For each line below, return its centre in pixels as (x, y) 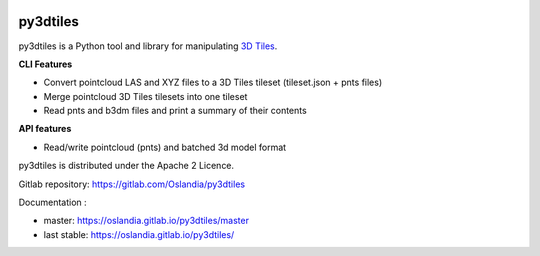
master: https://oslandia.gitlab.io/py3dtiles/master (146, 221)
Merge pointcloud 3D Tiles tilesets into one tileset (145, 96)
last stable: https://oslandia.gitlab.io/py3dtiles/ (139, 234)
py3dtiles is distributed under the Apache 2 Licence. (126, 166)
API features (45, 129)
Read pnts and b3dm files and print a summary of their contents (175, 111)
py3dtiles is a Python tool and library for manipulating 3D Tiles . (148, 46)
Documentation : (52, 202)
